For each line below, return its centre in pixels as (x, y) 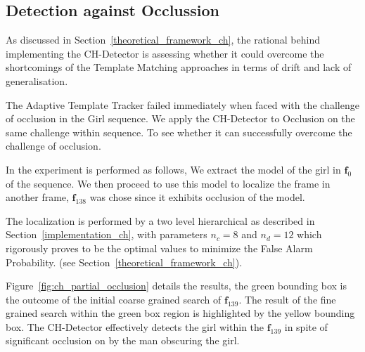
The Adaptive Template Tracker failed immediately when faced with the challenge (182, 104)
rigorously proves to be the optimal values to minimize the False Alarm (159, 248)
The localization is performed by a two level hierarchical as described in (160, 220)
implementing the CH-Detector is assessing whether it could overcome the (165, 53)
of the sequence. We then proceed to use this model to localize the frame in (168, 183)
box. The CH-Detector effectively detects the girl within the (135, 326)
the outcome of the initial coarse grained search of (114, 299)
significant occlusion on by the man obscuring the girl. (123, 340)
